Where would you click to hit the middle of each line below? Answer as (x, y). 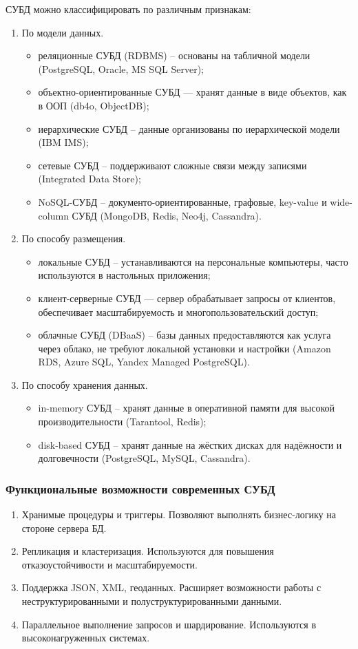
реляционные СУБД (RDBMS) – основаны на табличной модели (174, 55)
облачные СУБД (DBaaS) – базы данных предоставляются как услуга (185, 335)
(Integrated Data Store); (89, 179)
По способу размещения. (74, 238)
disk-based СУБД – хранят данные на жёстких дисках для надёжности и (190, 444)
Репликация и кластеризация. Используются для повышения (148, 551)
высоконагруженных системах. (86, 638)
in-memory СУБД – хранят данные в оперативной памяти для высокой (186, 408)
